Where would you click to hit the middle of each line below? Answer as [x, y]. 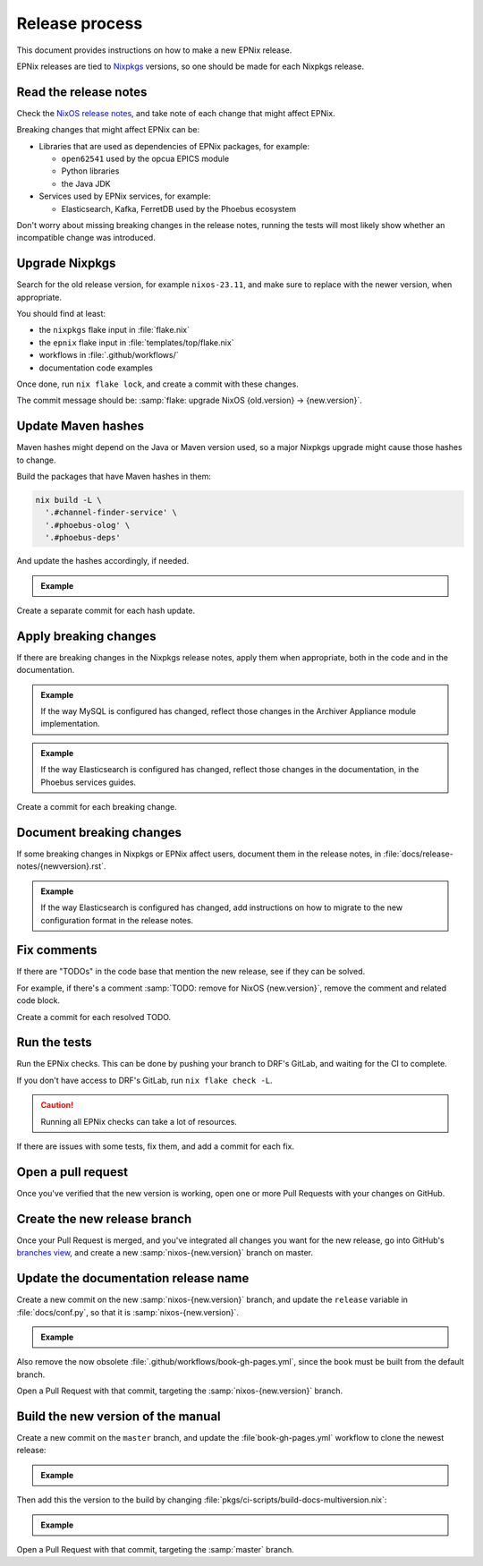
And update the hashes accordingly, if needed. [103, 561]
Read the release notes [82, 92]
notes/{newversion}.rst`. [61, 866]
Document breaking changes [99, 832]
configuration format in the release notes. [117, 920]
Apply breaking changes [86, 636]
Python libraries [90, 171]
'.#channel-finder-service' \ [111, 513]
